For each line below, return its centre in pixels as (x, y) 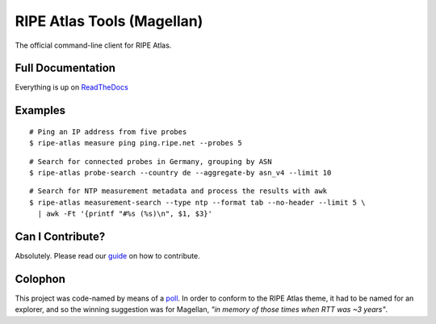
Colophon (40, 279)
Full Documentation (65, 68)
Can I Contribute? (60, 237)
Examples (40, 110)
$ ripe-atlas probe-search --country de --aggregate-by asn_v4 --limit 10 (180, 173)
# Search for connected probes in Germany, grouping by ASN (151, 161)
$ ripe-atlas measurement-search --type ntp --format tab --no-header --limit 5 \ (197, 202)
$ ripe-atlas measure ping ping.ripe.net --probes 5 (136, 143)
